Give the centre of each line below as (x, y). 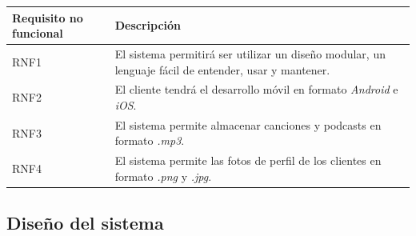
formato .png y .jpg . (163, 176)
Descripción (148, 25)
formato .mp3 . (150, 140)
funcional (38, 33)
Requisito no (48, 17)
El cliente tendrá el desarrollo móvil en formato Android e (256, 89)
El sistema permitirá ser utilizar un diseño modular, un (250, 53)
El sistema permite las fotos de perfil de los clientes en (248, 160)
